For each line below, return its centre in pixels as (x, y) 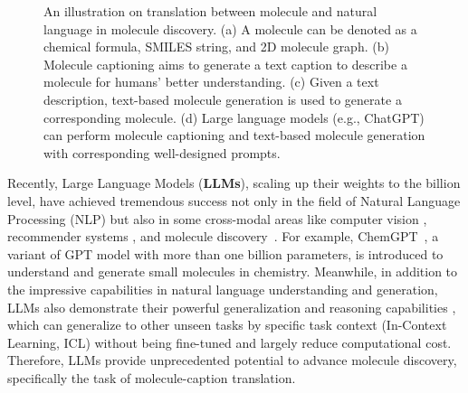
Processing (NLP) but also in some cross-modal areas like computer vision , (217, 218)
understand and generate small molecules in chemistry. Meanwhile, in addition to (233, 271)
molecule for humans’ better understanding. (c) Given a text (211, 82)
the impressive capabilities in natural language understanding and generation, (223, 289)
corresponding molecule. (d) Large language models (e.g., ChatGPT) (234, 117)
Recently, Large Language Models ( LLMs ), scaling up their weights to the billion (234, 183)
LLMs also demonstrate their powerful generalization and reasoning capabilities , (232, 307)
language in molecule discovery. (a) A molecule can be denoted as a (230, 28)
